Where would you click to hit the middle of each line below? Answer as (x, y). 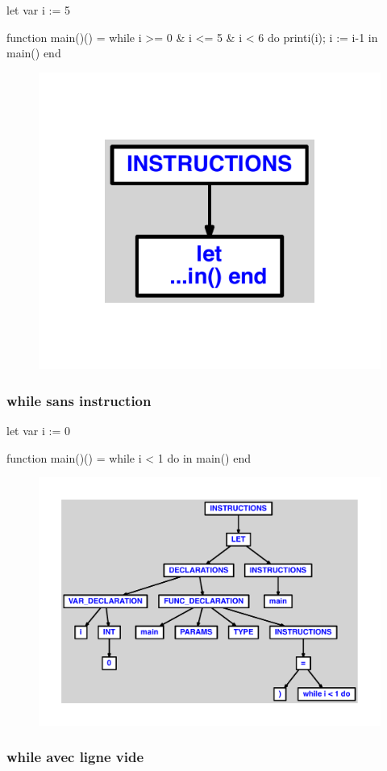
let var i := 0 (38, 430)
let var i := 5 (38, 10)
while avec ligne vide (75, 757)
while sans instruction (79, 400)
